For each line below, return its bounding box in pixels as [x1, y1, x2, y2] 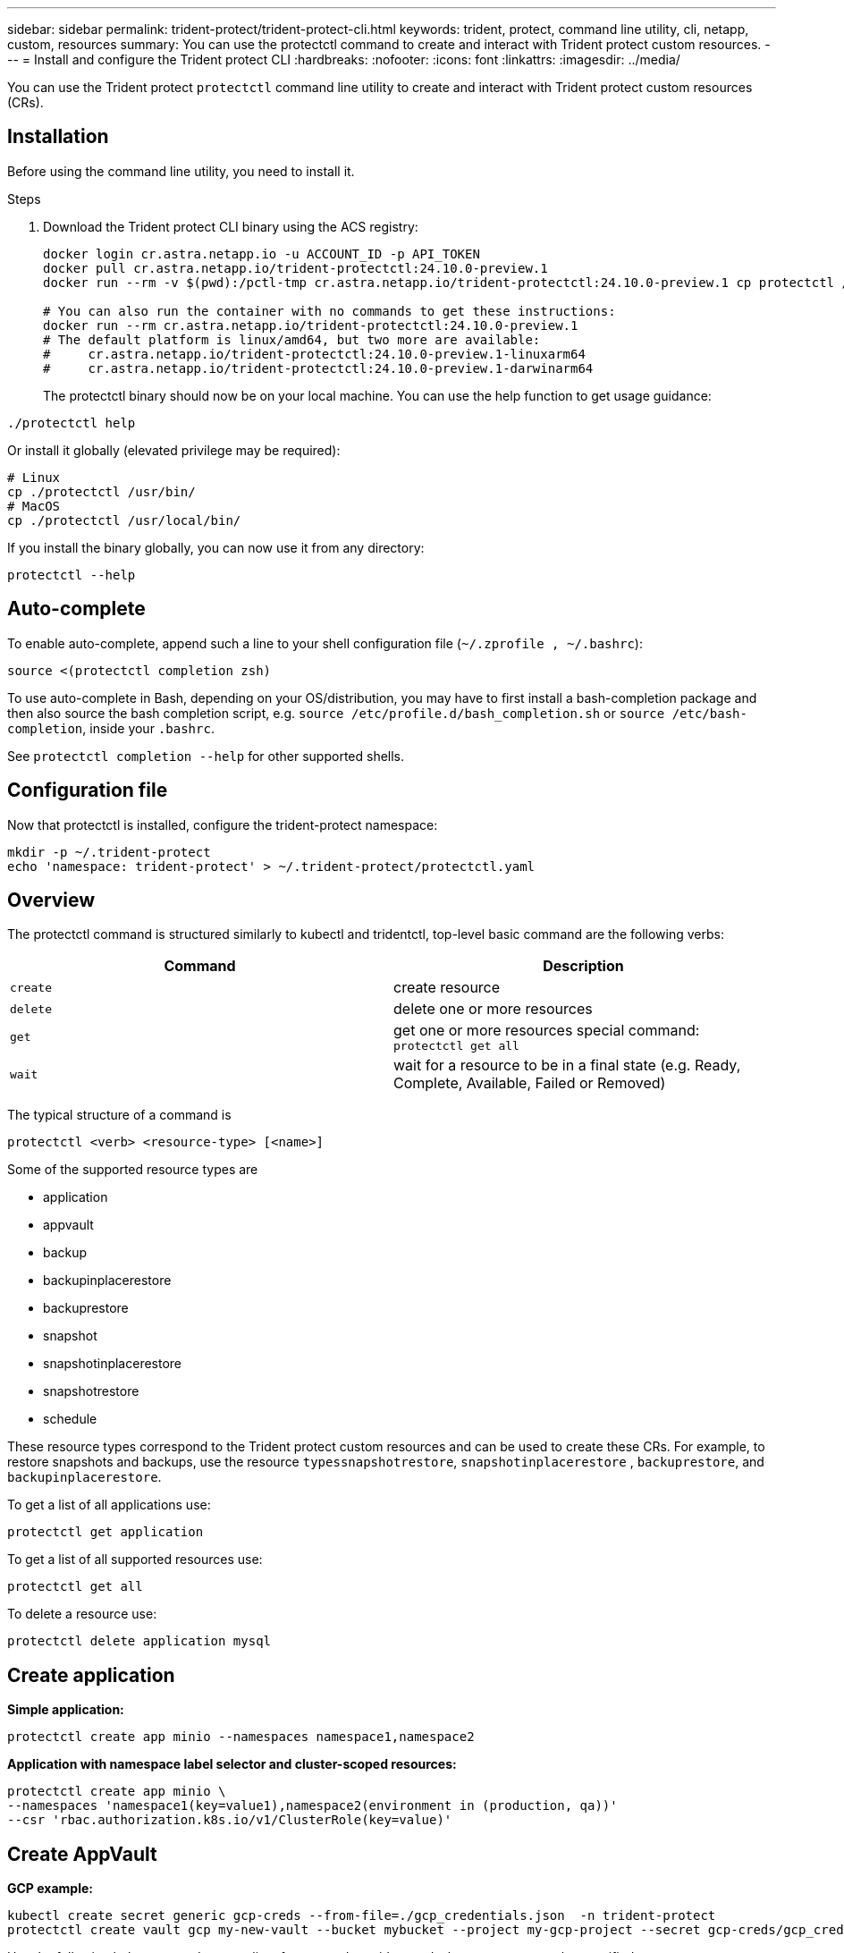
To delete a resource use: [7, 1606, 157, 1622]
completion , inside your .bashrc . [7, 720, 215, 736]
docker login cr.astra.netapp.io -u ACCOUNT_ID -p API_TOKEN [43, 246, 480, 261]
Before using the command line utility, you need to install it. [7, 163, 355, 179]
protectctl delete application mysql [7, 1634, 272, 1649]
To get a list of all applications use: [7, 1497, 211, 1513]
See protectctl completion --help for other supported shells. [7, 748, 405, 764]
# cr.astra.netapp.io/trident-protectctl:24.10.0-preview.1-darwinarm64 [43, 360, 594, 376]
